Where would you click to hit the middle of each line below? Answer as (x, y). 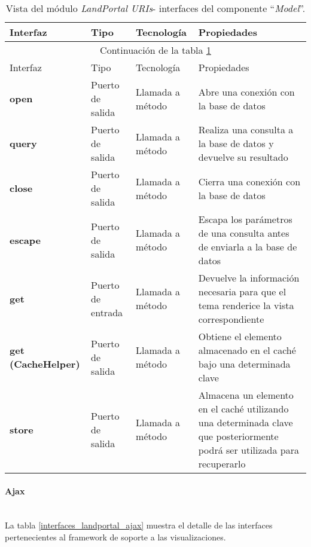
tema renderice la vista (246, 305)
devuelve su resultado (243, 157)
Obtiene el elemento (240, 336)
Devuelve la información (249, 278)
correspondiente (231, 319)
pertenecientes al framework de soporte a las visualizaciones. (115, 537)
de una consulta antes (244, 233)
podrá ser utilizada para (249, 450)
